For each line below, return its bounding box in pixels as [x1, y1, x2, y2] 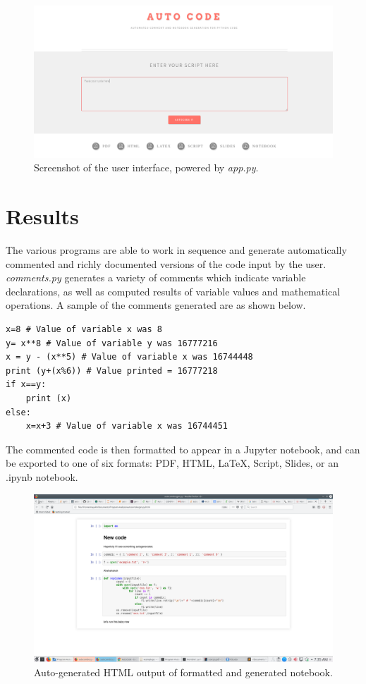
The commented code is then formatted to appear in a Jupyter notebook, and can [6, 441, 360, 456]
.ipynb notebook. [6, 469, 78, 484]
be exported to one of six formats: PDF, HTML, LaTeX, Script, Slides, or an [6, 456, 338, 470]
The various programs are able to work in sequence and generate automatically [6, 243, 347, 257]
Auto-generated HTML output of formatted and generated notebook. [34, 664, 333, 679]
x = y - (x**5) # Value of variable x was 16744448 [6, 352, 253, 362]
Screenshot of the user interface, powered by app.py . [34, 160, 259, 175]
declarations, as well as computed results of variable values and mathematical [6, 283, 341, 298]
